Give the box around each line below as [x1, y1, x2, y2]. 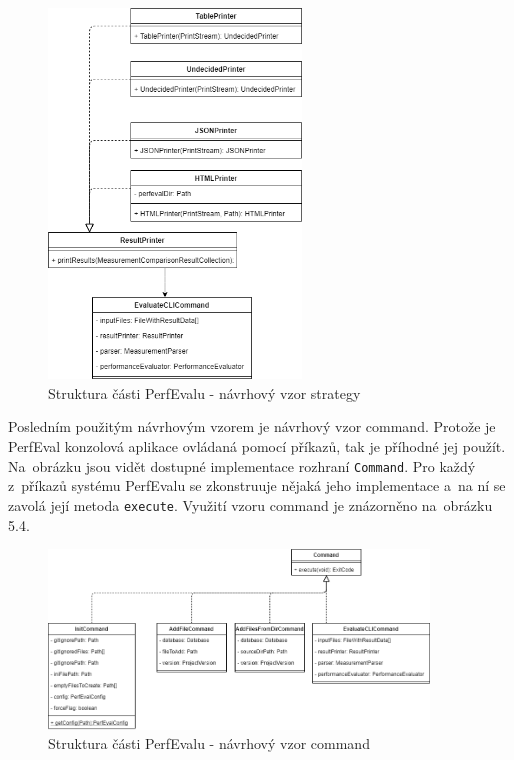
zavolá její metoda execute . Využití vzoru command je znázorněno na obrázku [8, 494, 493, 515]
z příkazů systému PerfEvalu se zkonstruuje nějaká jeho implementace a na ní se [8, 475, 506, 496]
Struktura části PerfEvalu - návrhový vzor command [48, 733, 370, 754]
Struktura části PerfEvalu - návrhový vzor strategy [48, 382, 361, 403]
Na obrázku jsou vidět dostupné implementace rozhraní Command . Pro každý [8, 455, 476, 476]
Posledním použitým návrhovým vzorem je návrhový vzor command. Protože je [8, 416, 496, 437]
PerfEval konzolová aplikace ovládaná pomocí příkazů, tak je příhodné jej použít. [8, 436, 506, 457]
